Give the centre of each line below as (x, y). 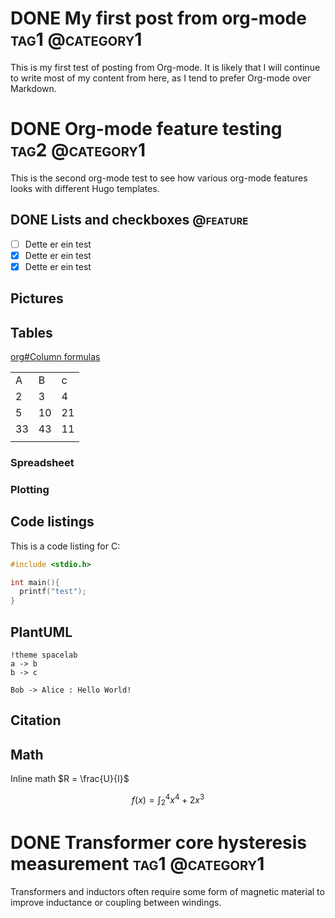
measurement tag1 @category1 (137, 863)
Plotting (30, 489)
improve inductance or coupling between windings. (116, 902)
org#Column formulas (55, 357)
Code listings (52, 522)
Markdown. (33, 88)
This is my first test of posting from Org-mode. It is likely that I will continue (165, 67)
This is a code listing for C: (65, 546)
